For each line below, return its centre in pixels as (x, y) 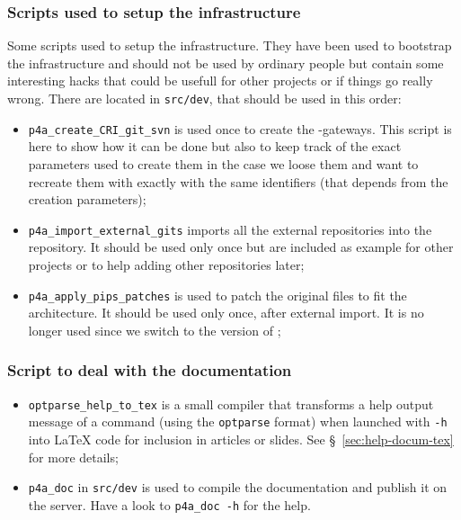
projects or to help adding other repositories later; (166, 264)
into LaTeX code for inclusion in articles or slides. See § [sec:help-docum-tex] (241, 439)
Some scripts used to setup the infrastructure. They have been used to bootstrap (230, 45)
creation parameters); (87, 199)
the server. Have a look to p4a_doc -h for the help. (169, 504)
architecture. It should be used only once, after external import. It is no (226, 313)
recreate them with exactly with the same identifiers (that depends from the (238, 181)
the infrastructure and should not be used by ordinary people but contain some (226, 63)
